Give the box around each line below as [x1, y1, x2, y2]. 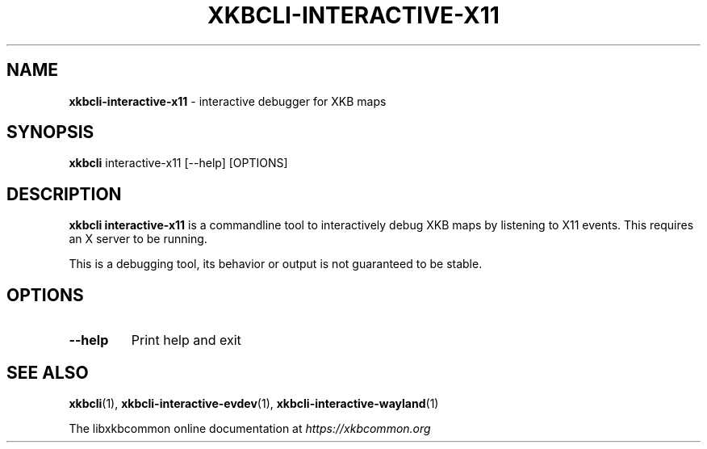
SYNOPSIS [6, 122, 94, 143]
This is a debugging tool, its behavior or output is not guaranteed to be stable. [69, 257, 483, 271]
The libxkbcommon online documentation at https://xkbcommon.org [69, 421, 431, 435]
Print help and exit [131, 332, 241, 349]
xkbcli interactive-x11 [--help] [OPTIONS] [69, 156, 288, 170]
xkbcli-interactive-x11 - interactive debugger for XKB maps [69, 94, 387, 108]
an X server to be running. [69, 232, 207, 246]
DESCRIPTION [6, 183, 122, 204]
